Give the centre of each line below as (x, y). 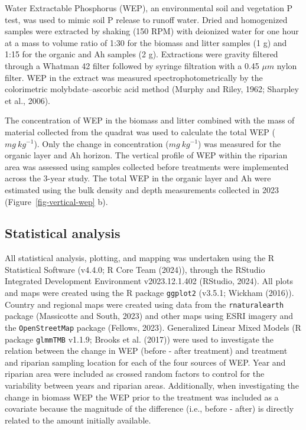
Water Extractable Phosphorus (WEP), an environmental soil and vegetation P (149, 8)
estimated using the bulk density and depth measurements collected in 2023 (142, 189)
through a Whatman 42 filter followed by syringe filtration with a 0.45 (132, 65)
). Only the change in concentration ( (101, 143)
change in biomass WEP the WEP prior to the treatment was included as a (142, 397)
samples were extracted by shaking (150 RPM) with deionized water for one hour (152, 31)
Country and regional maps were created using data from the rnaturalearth (144, 304)
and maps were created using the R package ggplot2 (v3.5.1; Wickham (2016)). (149, 293)
